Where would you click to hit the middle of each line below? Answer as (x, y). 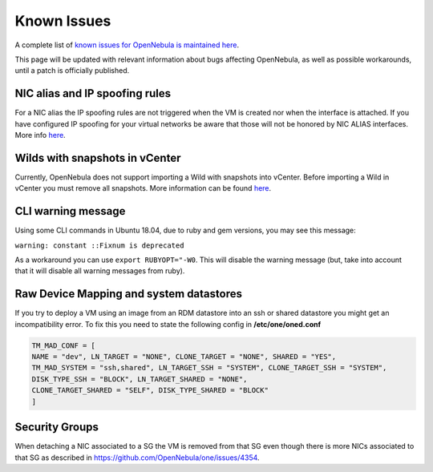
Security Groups (57, 428)
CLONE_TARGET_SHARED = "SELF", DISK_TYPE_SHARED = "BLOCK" (150, 390)
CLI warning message (70, 211)
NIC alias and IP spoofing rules (93, 93)
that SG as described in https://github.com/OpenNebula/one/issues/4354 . (137, 458)
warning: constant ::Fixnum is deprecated (99, 245)
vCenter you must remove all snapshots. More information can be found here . (143, 188)
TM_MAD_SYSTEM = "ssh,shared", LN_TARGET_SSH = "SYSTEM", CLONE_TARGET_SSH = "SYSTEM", (209, 368)
